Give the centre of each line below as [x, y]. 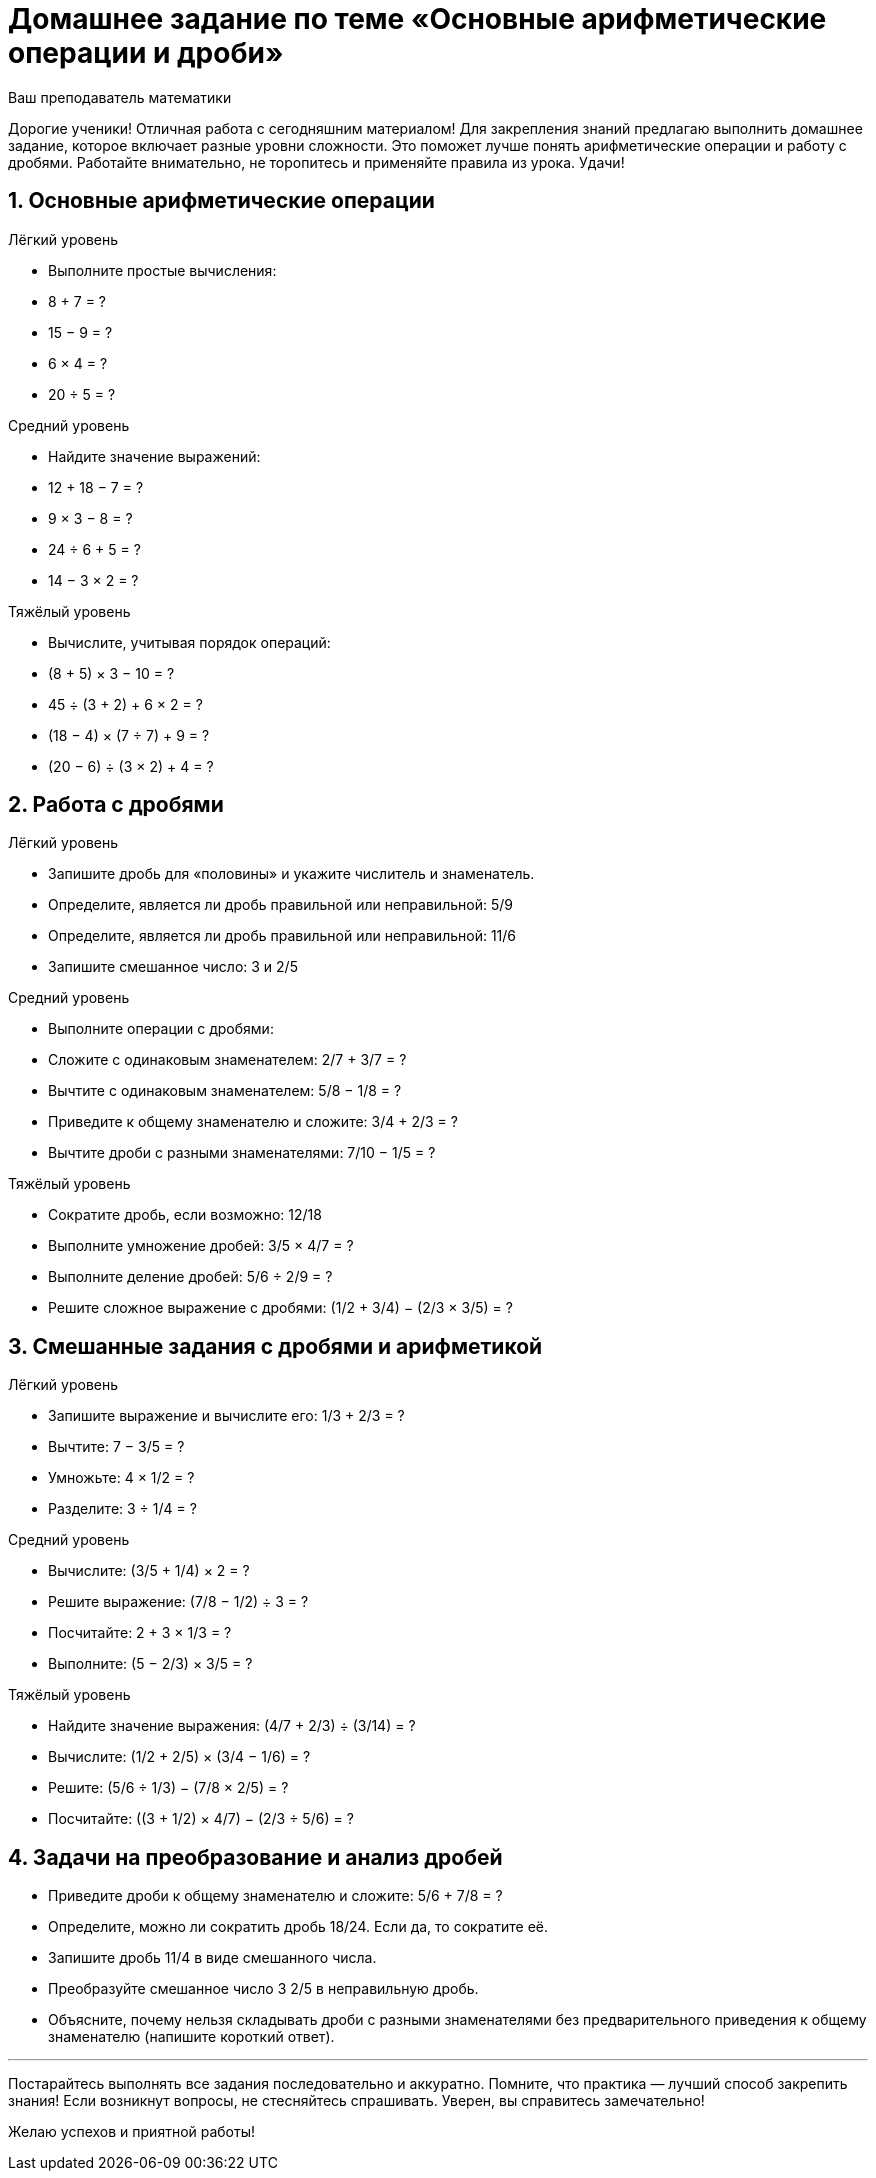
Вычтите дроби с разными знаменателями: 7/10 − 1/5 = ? [242, 1153]
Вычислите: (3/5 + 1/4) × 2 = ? [149, 1571]
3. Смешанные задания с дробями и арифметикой [275, 1346]
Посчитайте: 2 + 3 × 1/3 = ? [140, 1633]
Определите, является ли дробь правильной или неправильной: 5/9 [280, 905]
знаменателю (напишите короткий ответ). [191, 2037]
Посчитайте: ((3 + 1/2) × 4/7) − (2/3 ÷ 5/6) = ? [201, 1819]
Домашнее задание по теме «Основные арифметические [417, 19]
